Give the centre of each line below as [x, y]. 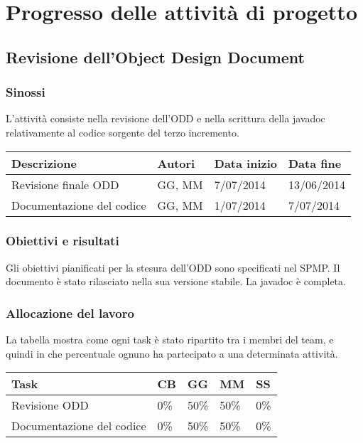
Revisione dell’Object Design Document [155, 57]
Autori [176, 163]
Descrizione [44, 163]
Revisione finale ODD [65, 184]
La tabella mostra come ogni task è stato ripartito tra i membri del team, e [170, 340]
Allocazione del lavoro [70, 313]
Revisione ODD [50, 405]
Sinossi [26, 92]
